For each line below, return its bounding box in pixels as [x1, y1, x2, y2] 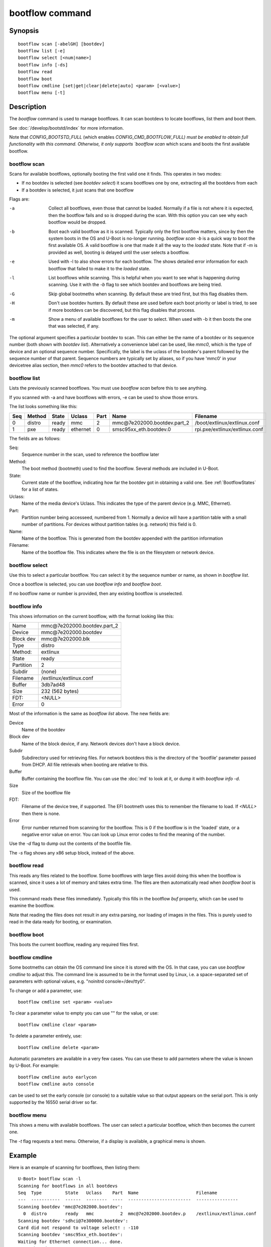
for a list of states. [21, 486, 59, 492]
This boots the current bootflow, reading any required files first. [9, 942, 139, 948]
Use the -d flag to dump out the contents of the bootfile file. [9, 840, 132, 846]
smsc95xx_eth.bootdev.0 [112, 425, 171, 432]
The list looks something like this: [9, 404, 78, 410]
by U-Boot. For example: [9, 1062, 60, 1068]
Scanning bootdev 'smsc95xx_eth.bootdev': [18, 1232, 123, 1238]
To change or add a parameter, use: [9, 988, 83, 994]
